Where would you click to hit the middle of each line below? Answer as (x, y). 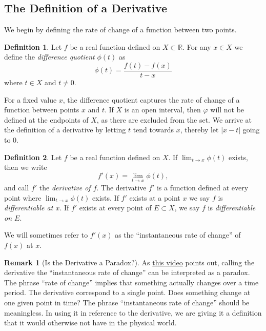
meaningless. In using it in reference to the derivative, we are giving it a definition (133, 312)
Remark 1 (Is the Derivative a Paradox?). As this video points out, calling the (129, 262)
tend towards (154, 130)
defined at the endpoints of (46, 119)
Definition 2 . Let (33, 157)
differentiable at (29, 208)
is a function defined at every (202, 188)
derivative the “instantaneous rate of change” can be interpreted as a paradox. (127, 272)
